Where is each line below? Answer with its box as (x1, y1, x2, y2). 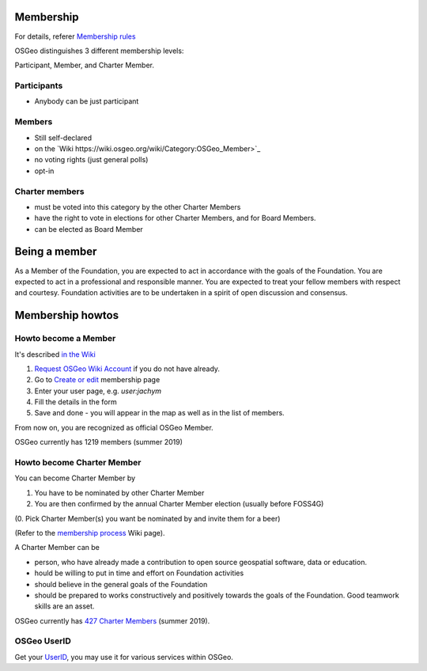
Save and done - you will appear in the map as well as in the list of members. (34, 408, 285, 418)
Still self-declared (34, 133, 93, 142)
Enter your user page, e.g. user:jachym (34, 386, 162, 396)
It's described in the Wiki (14, 349, 96, 359)
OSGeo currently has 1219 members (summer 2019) (14, 438, 183, 447)
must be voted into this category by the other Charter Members (34, 202, 241, 211)
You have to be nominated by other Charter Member (34, 487, 205, 498)
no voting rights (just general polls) (34, 155, 149, 165)
